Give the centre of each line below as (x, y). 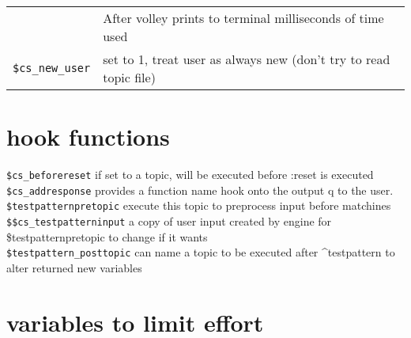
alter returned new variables (74, 268)
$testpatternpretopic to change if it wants (107, 236)
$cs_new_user (52, 68)
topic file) (129, 77)
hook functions (88, 137)
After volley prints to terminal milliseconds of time (243, 18)
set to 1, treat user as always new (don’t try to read (247, 59)
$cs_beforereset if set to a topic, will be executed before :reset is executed (190, 175)
